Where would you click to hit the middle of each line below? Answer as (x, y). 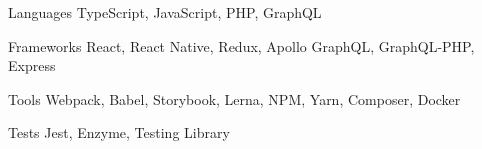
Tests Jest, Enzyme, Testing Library (119, 132)
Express (32, 65)
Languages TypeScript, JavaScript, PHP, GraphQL (165, 12)
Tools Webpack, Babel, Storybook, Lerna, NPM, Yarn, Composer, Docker (234, 98)
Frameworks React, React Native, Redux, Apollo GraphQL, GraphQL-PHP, (241, 45)
